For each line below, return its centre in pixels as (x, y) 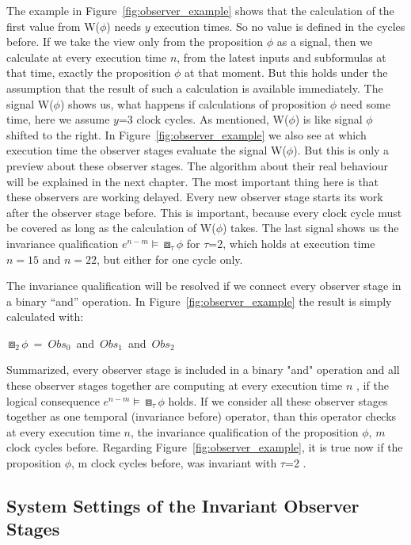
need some (365, 103)
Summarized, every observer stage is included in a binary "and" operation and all (203, 370)
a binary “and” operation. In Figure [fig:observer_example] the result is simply (199, 301)
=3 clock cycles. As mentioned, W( (204, 119)
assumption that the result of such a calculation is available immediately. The (195, 88)
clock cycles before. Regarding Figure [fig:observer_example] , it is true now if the (205, 447)
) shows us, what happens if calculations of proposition (193, 103)
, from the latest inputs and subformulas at (282, 57)
